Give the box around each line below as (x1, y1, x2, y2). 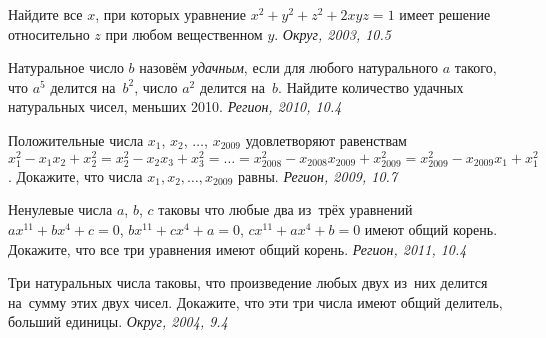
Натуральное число (8, 57, 124, 78)
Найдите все (8, 4, 83, 24)
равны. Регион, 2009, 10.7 (238, 165, 398, 186)
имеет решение (399, 4, 491, 24)
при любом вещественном (105, 23, 263, 44)
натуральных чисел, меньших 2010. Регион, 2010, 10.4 (8, 96, 342, 117)
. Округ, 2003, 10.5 (274, 23, 391, 44)
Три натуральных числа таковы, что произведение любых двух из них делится (8, 272, 488, 293)
